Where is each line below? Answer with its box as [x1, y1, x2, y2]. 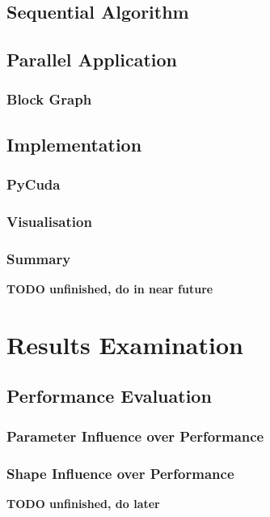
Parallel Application [6, 47, 178, 72]
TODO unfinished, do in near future [6, 280, 213, 297]
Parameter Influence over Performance [6, 425, 264, 446]
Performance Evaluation [6, 383, 212, 408]
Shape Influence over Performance [6, 463, 234, 483]
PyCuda [6, 174, 61, 194]
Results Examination [6, 327, 243, 361]
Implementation [6, 131, 142, 156]
